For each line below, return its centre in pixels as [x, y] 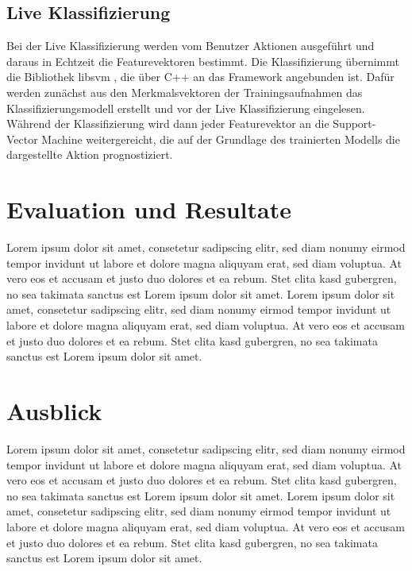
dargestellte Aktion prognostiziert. [90, 154]
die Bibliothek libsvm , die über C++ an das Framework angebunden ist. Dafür [200, 77]
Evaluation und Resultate [149, 209]
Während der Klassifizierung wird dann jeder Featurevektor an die [168, 123]
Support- [354, 123]
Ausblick [54, 411]
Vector [22, 139]
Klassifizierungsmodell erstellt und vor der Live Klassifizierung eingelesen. [186, 108]
